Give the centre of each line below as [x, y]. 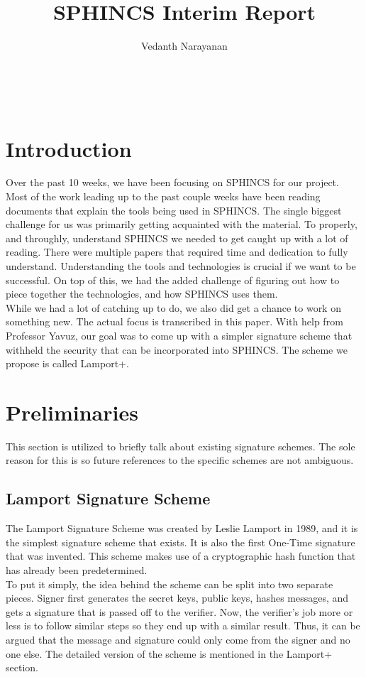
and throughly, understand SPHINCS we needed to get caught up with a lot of [177, 238]
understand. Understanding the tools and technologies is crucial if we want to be [181, 266]
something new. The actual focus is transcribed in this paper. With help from [174, 321]
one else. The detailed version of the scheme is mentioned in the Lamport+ [169, 653]
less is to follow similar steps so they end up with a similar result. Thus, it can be [183, 625]
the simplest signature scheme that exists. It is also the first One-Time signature [181, 542]
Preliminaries [72, 412]
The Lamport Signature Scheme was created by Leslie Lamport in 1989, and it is [182, 528]
